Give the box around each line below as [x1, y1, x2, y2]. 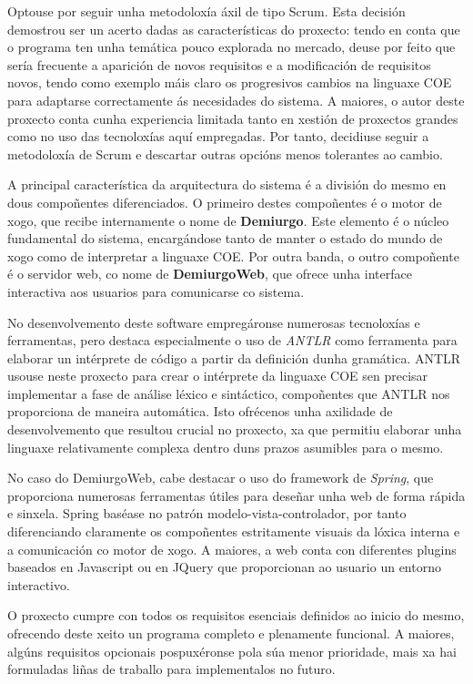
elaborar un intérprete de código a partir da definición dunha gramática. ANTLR [7, 348, 461, 367]
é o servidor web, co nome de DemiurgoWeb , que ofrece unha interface [7, 264, 412, 283]
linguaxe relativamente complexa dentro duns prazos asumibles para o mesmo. [7, 437, 444, 456]
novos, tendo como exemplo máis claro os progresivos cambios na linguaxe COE [7, 73, 452, 92]
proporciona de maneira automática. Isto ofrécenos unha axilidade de [7, 402, 393, 421]
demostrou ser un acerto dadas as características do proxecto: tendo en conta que [7, 19, 460, 38]
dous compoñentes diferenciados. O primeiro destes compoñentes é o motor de [7, 192, 442, 211]
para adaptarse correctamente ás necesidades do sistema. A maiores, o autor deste [7, 90, 465, 109]
